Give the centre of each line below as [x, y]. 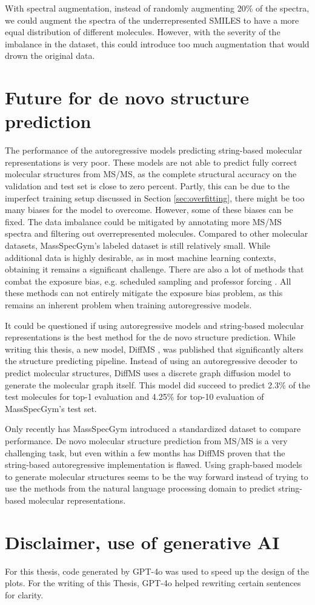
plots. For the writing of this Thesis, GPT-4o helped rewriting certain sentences [153, 583]
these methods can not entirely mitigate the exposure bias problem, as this [144, 293]
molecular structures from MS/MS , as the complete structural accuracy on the [151, 174]
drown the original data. [50, 56]
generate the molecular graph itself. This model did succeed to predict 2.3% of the [157, 384]
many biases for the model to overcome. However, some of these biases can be [149, 210]
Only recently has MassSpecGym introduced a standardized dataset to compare [153, 429]
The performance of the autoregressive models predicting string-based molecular [154, 150]
